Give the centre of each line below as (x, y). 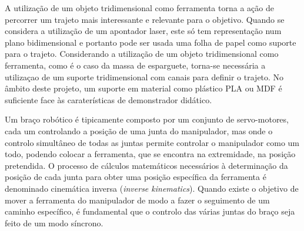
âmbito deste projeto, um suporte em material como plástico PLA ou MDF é (143, 88)
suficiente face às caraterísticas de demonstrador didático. (108, 99)
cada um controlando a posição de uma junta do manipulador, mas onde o (139, 130)
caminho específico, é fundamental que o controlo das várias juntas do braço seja (150, 211)
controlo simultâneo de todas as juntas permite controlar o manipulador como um (152, 142)
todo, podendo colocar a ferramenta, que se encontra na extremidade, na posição (150, 154)
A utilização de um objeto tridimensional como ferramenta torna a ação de (139, 8)
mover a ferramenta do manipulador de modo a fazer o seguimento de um (137, 200)
